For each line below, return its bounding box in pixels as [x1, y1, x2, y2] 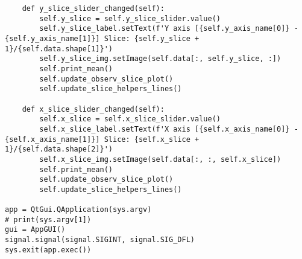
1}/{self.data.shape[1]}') [5, 44, 113, 53]
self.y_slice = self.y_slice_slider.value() [39, 14, 221, 23]
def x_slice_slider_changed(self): [22, 104, 165, 114]
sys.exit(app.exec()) [5, 245, 92, 254]
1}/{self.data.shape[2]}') [5, 145, 113, 154]
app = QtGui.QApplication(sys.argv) [5, 205, 152, 214]
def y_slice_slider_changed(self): [22, 4, 165, 13]
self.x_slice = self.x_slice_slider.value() [39, 115, 221, 124]
